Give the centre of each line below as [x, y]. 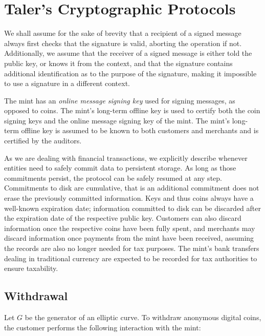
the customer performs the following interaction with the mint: [103, 327]
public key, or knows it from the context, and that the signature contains [118, 63]
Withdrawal [36, 296]
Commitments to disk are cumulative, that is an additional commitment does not [132, 188]
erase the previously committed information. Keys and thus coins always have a [129, 198]
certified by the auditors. [43, 141]
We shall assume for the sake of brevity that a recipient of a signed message [123, 33]
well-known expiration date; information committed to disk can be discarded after [132, 208]
